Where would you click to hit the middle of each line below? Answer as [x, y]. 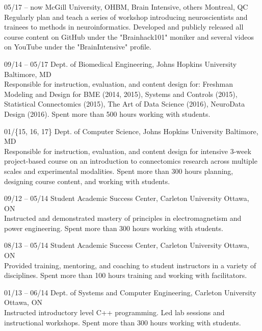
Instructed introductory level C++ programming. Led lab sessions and [114, 312]
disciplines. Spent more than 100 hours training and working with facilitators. [126, 275]
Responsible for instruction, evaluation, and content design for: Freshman [119, 84]
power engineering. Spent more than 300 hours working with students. [114, 228]
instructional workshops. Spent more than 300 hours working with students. [123, 322]
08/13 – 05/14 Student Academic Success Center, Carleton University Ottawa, [127, 245]
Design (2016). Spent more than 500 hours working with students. [107, 113]
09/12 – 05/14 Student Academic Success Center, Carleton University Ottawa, [127, 198]
